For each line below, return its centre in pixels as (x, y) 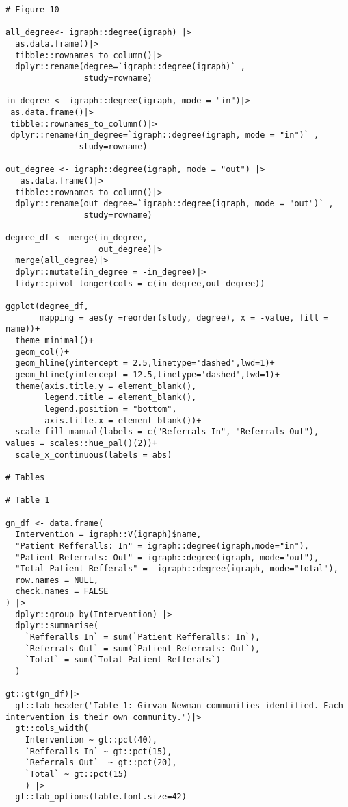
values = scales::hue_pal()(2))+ (81, 443)
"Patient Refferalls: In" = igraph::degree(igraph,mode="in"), (162, 546)
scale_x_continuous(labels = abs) (94, 455)
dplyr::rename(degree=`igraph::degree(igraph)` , (130, 67)
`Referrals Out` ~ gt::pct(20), (101, 763)
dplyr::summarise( (57, 626)
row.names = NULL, (57, 580)
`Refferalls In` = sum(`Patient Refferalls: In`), (143, 637)
